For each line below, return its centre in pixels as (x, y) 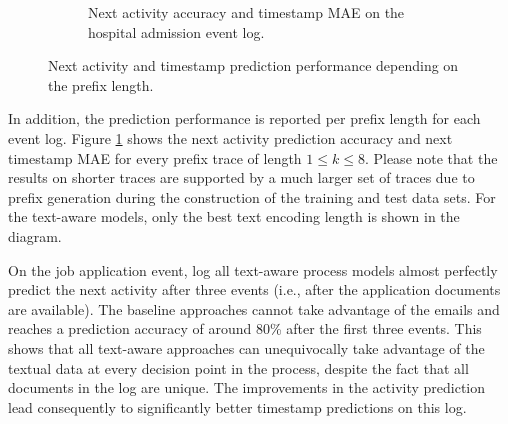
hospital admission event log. (176, 31)
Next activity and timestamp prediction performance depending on (253, 65)
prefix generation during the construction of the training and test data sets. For (252, 196)
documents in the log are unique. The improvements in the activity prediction (247, 387)
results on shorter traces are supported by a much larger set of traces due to (241, 177)
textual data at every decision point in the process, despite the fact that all (238, 367)
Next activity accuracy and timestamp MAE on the (246, 12)
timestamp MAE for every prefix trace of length (155, 157)
